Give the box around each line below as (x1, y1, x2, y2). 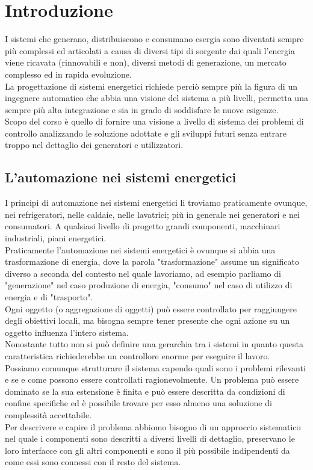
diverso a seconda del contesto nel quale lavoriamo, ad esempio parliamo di (5, 267, 281, 279)
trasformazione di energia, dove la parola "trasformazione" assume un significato (5, 255, 300, 268)
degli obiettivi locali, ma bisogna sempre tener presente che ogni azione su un (5, 314, 290, 327)
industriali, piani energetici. (5, 232, 107, 244)
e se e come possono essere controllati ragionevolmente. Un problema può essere (5, 373, 299, 386)
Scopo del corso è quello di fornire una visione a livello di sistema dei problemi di (5, 115, 304, 128)
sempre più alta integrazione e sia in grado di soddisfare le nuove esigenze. (5, 103, 279, 116)
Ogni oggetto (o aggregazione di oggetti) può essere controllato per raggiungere (5, 302, 297, 315)
